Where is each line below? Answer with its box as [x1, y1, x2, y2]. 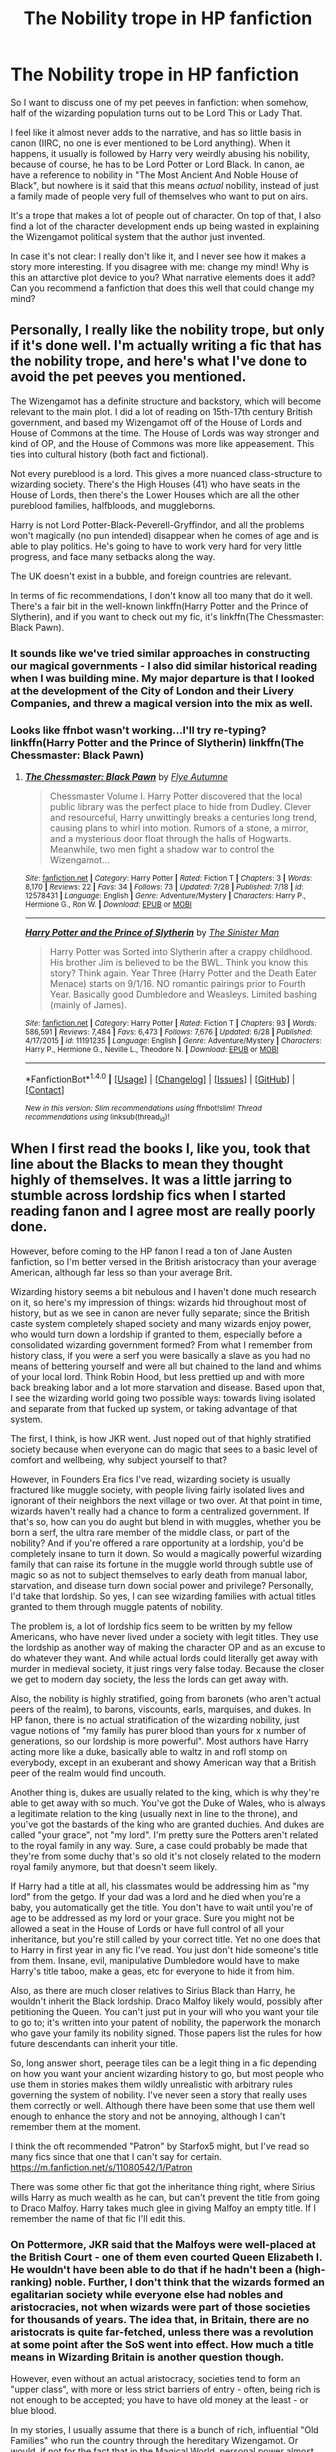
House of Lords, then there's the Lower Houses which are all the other [10, 488, 300, 501]
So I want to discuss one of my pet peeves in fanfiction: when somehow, [10, 96, 309, 108]
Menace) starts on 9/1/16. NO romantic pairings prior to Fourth [49, 977, 307, 989]
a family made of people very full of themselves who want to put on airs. [10, 190, 309, 202]
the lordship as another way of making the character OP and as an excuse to [10, 1641, 326, 1653]
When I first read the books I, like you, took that [10, 1140, 311, 1157]
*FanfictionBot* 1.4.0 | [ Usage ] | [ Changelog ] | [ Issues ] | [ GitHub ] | [24, 1071, 296, 1085]
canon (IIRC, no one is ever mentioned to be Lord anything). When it [10, 137, 291, 149]
